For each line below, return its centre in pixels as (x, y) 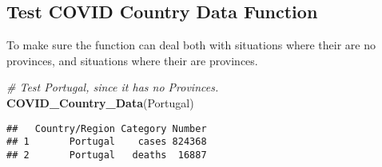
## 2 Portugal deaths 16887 (107, 155)
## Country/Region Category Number (107, 128)
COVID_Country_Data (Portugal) (100, 102)
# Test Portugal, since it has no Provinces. (113, 87)
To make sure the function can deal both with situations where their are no (191, 45)
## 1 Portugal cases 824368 (107, 142)
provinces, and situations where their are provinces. (132, 60)
